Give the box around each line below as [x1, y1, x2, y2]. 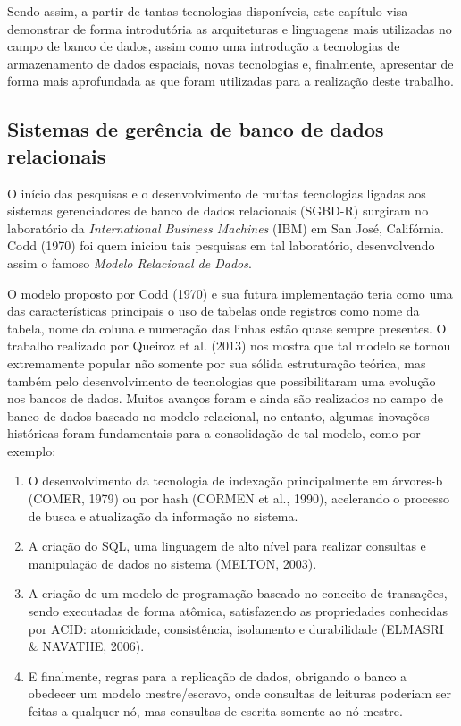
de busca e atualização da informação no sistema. [28, 506, 298, 525]
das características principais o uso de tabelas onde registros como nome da [7, 301, 420, 320]
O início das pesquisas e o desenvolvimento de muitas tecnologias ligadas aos [7, 183, 426, 202]
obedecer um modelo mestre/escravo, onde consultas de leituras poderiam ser [28, 684, 451, 703]
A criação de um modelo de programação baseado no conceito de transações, [28, 584, 448, 603]
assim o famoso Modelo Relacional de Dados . [7, 253, 252, 272]
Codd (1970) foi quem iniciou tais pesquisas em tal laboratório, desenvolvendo [7, 236, 435, 255]
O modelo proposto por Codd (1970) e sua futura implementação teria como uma [7, 283, 453, 302]
